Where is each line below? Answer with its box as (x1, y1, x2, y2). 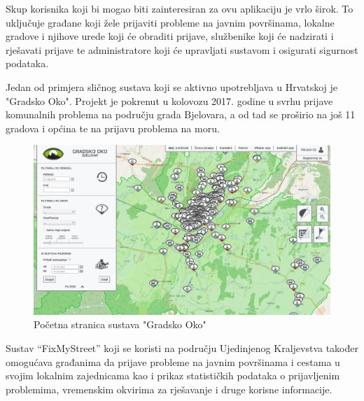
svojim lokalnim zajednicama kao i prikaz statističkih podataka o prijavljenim (6, 368, 340, 383)
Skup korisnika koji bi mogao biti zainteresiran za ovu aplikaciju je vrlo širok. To (6, 1, 353, 15)
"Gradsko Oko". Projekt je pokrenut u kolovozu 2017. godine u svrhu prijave (6, 93, 333, 108)
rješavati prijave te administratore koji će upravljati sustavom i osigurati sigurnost (6, 42, 358, 57)
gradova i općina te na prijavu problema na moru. (6, 120, 220, 135)
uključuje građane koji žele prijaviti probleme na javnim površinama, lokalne (6, 15, 335, 29)
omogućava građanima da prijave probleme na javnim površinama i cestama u (6, 354, 340, 369)
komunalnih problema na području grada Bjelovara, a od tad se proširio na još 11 (6, 107, 356, 122)
